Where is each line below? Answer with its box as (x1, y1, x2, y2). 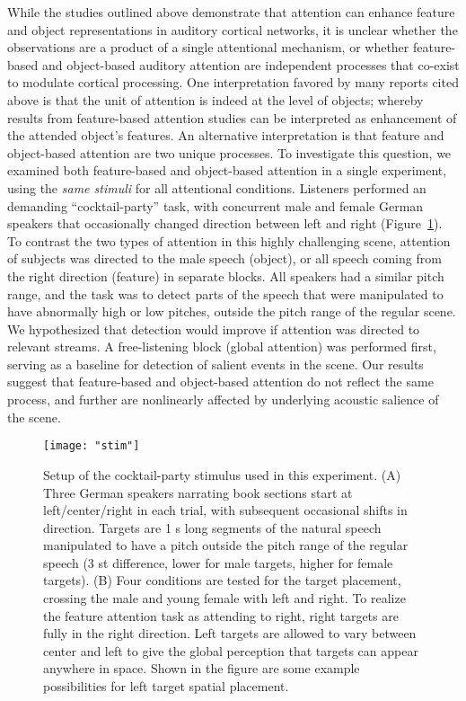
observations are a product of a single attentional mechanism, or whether (7, 38, 409, 57)
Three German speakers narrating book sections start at (43, 483, 353, 501)
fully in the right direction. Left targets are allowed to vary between (43, 624, 417, 643)
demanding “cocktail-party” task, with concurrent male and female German (7, 196, 424, 215)
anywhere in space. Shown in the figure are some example (43, 659, 360, 678)
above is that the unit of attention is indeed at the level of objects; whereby (7, 90, 424, 109)
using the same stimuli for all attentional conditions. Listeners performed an (7, 178, 426, 197)
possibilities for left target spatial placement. (43, 677, 289, 696)
